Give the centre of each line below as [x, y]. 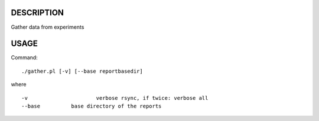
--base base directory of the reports [92, 106]
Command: [24, 58]
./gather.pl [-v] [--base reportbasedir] [82, 71]
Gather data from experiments [48, 27]
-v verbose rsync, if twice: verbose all [115, 98]
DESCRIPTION [38, 13]
